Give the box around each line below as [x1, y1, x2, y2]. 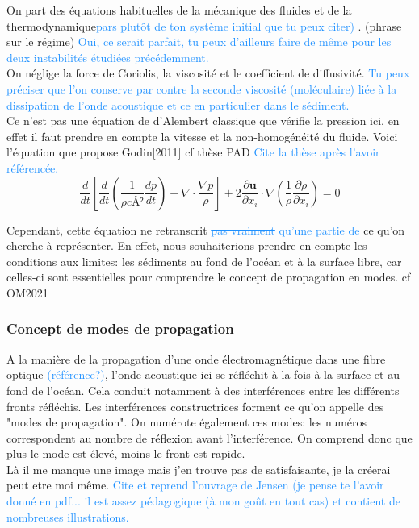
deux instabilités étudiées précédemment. [6, 48, 209, 65]
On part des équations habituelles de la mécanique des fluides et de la [6, 2, 352, 18]
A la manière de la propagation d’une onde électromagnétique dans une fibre [6, 350, 386, 367]
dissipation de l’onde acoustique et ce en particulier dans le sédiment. [6, 96, 350, 113]
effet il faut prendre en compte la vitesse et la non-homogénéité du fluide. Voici [6, 127, 398, 144]
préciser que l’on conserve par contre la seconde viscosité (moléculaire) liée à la [6, 80, 397, 97]
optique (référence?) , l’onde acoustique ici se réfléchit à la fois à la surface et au [6, 366, 400, 383]
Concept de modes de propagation [6, 318, 234, 339]
